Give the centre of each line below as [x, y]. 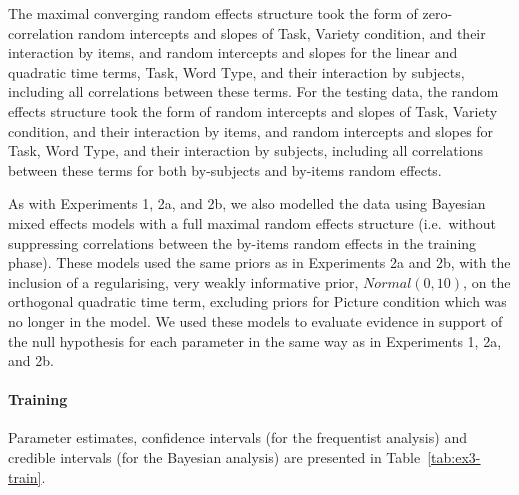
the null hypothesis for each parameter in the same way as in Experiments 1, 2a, [255, 340]
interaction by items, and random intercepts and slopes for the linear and [233, 52]
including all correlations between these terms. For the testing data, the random [253, 91]
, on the [487, 281]
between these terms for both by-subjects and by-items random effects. [225, 169]
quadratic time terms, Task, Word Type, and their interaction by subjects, [236, 71]
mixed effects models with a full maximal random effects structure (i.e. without [252, 222]
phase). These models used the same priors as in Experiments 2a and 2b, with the [259, 262]
